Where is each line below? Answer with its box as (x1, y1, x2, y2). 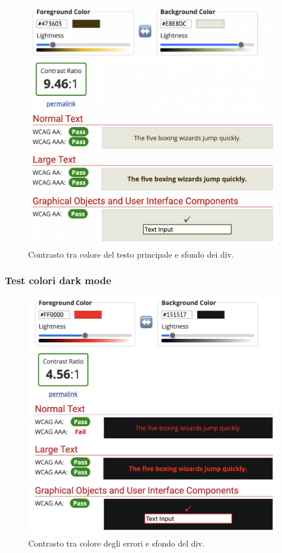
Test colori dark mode (5, 273, 111, 288)
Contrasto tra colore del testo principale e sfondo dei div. (28, 248, 234, 260)
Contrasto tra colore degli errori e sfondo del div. (28, 537, 205, 549)
